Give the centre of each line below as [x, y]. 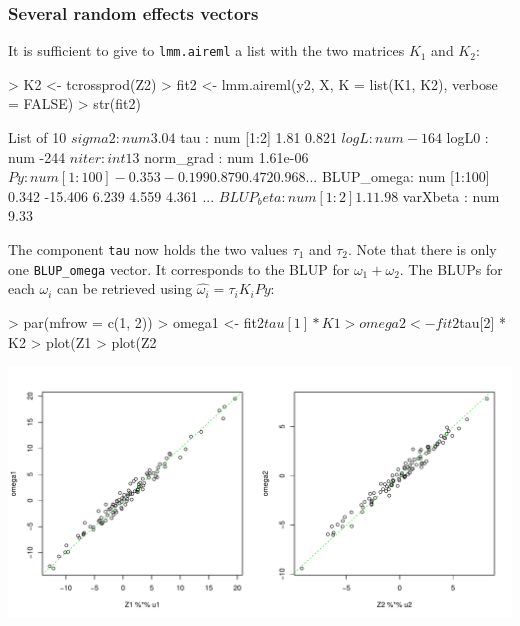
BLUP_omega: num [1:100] [405, 176]
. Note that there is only [422, 249]
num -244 [37, 156]
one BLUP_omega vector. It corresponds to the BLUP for [179, 268]
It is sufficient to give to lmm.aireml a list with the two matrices [206, 50]
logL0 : [467, 137]
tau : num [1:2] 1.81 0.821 [258, 137]
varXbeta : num [451, 195]
